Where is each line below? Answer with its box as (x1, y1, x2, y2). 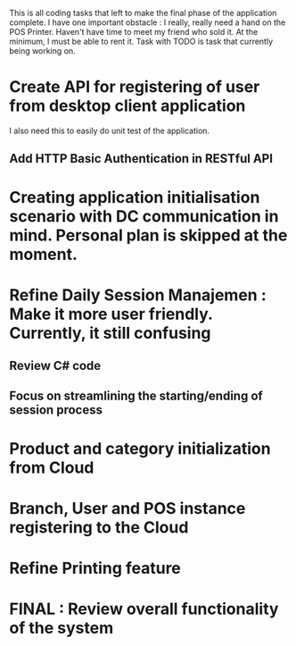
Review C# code (9, 358, 102, 373)
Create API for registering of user (9, 77, 260, 97)
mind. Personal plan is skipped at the (9, 225, 288, 245)
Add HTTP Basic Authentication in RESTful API (9, 151, 274, 166)
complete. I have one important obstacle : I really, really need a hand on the (9, 17, 286, 28)
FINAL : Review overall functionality (9, 599, 279, 619)
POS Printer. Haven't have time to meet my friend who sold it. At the (9, 27, 259, 37)
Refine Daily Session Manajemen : (9, 285, 267, 305)
